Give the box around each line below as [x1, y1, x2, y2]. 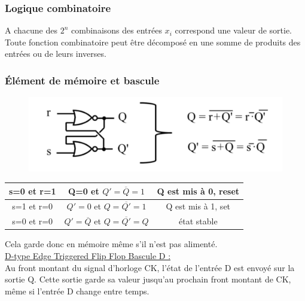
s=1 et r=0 [12, 200, 53, 212]
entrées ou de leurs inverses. [5, 47, 106, 60]
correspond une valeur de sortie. [175, 24, 292, 37]
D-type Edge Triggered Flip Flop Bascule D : [5, 250, 171, 262]
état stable [178, 215, 218, 227]
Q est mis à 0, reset [157, 184, 240, 197]
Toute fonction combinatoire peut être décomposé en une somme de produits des [5, 35, 301, 48]
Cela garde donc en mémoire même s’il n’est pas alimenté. [5, 238, 218, 250]
